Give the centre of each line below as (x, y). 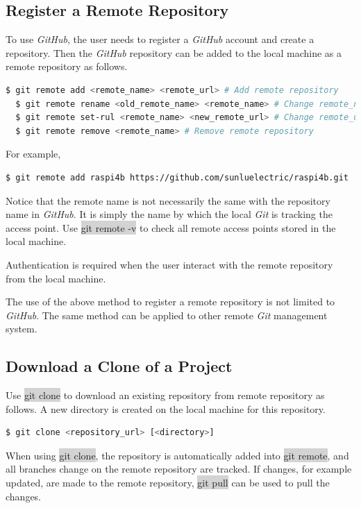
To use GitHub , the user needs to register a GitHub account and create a (160, 39)
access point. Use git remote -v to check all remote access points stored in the (171, 227)
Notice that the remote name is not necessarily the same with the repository (168, 200)
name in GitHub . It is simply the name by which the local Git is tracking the (169, 214)
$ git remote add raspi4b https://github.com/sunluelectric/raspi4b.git (177, 177)
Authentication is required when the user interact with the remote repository (169, 264)
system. (22, 329)
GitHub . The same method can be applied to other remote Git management (167, 315)
